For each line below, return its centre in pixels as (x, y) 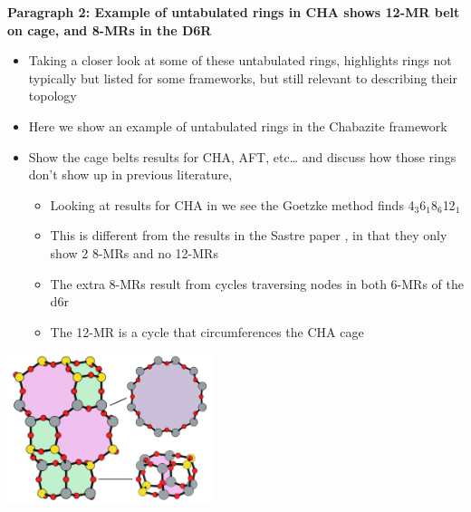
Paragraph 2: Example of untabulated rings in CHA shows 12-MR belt (234, 12)
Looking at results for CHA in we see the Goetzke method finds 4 (232, 204)
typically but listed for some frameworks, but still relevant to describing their (243, 77)
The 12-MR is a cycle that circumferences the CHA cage (207, 331)
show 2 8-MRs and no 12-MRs (134, 252)
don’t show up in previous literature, (130, 174)
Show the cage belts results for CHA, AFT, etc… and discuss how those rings (242, 156)
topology (53, 96)
